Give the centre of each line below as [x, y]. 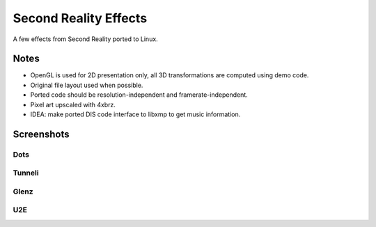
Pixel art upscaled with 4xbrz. [73, 104]
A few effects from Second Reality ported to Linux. [85, 39]
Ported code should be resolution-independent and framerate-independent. [139, 95]
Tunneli [26, 173]
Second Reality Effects [80, 18]
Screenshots [41, 134]
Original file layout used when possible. [87, 85]
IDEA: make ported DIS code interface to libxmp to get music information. [135, 114]
